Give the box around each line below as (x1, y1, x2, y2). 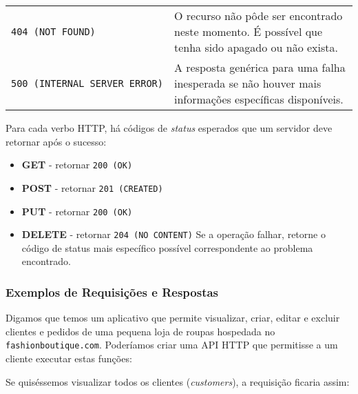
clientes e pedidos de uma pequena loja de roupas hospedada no (6, 324, 275, 338)
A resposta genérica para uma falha (173, 59, 346, 75)
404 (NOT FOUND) (11, 26, 96, 37)
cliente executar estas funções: (6, 351, 132, 366)
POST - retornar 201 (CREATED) (21, 180, 163, 195)
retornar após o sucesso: (6, 134, 107, 148)
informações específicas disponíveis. (173, 91, 344, 107)
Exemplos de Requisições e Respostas (6, 283, 219, 300)
